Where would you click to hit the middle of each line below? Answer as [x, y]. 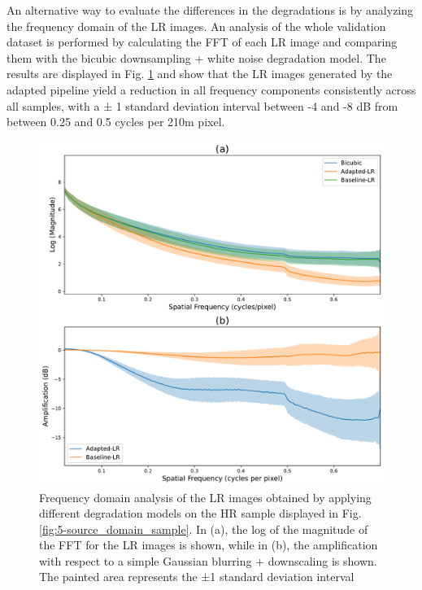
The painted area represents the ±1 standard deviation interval [197, 577]
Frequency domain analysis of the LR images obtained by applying [205, 497]
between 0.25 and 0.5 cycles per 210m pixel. [116, 122]
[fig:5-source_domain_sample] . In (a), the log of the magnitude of [204, 529]
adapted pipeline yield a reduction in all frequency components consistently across [211, 89]
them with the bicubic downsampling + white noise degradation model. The [196, 57]
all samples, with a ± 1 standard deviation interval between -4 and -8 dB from [202, 105]
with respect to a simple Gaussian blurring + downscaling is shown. [208, 560]
